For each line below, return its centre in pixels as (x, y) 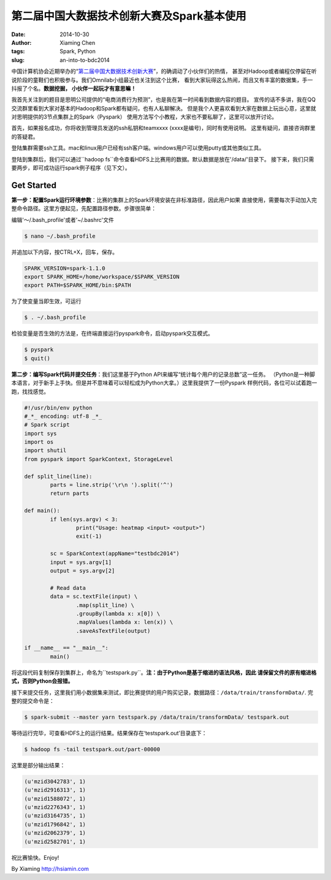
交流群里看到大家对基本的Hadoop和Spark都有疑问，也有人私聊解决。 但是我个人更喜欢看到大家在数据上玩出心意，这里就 (164, 108)
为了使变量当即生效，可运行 (46, 301)
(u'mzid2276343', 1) (55, 807)
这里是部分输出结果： (38, 765)
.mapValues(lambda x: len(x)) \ (124, 622)
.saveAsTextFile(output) (113, 631)
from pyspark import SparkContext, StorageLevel (99, 459)
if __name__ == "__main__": (66, 648)
